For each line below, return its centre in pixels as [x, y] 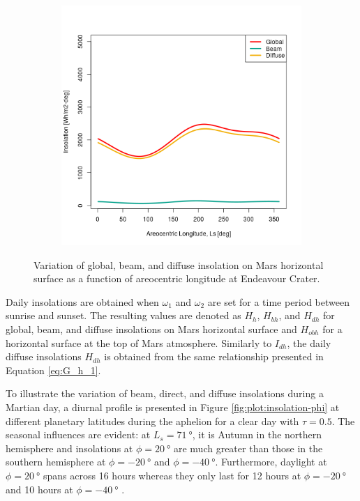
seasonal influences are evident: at [78, 434]
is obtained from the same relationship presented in [214, 356]
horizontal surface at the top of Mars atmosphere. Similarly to [139, 342]
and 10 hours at [39, 489]
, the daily [309, 342]
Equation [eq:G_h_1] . [53, 370]
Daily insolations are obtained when [82, 301]
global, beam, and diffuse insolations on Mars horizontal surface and [151, 329]
